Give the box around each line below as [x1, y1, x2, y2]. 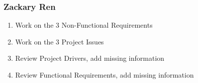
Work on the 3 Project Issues [15, 36, 104, 46]
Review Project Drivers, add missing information [15, 53, 165, 63]
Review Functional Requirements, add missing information [15, 70, 194, 80]
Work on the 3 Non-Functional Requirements [15, 20, 153, 30]
